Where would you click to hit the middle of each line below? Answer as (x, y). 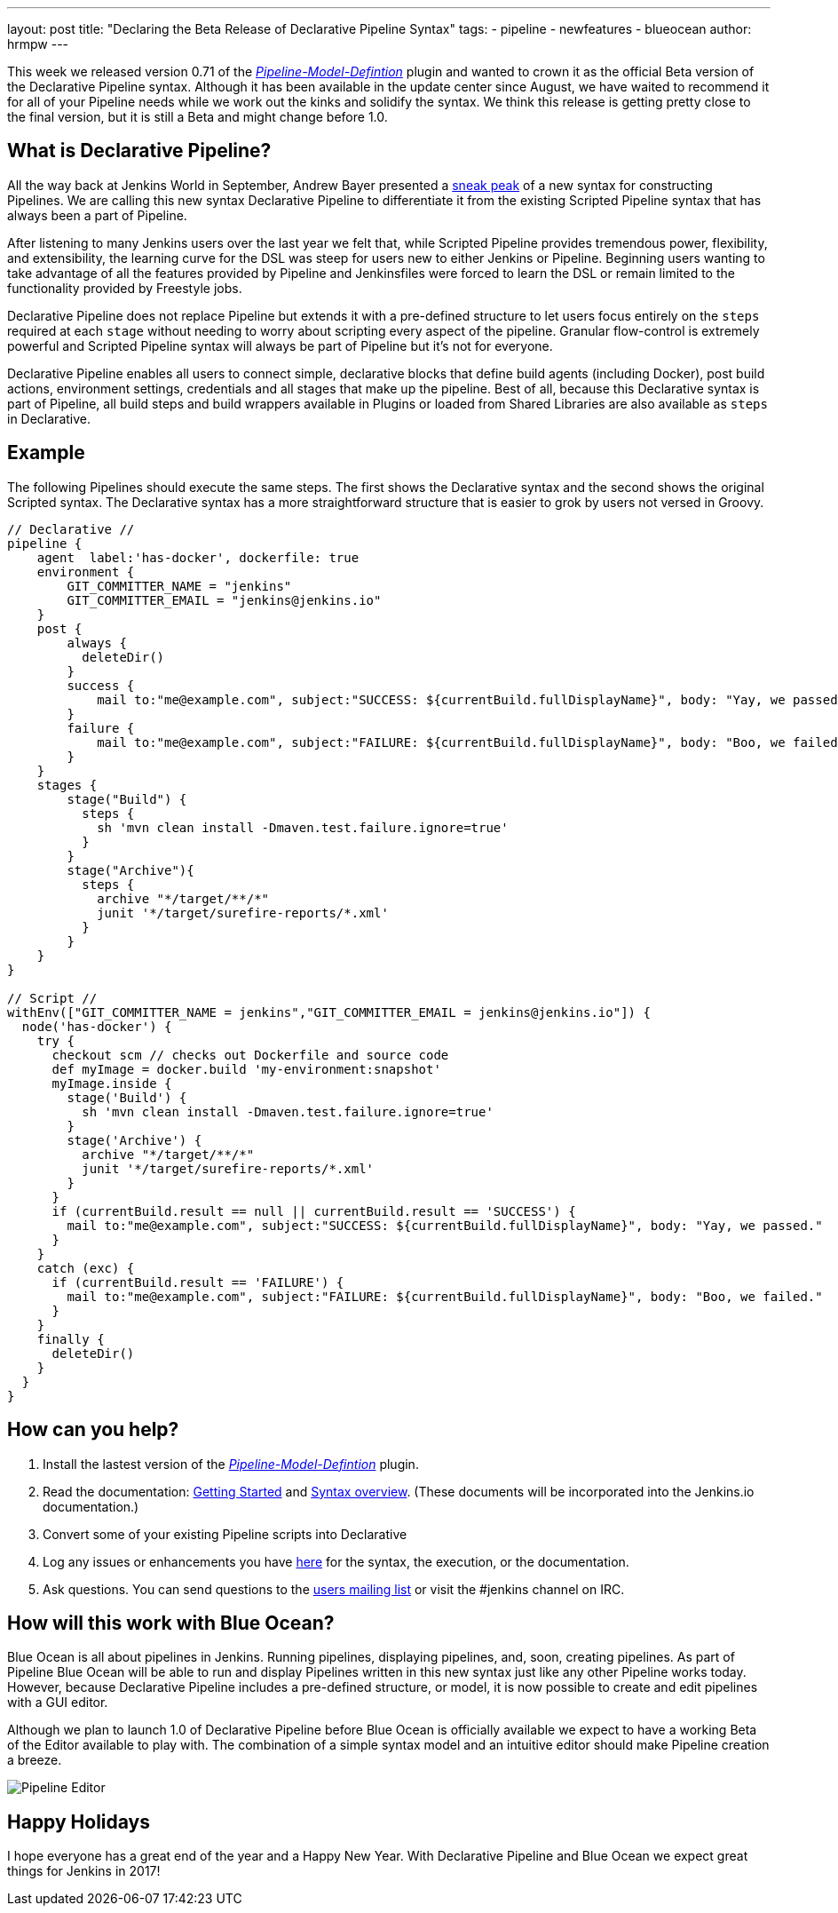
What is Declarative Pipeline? (139, 151)
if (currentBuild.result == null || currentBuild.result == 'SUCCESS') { (314, 1211)
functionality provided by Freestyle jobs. (125, 288)
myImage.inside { (112, 1083)
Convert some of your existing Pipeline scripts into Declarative (225, 1534)
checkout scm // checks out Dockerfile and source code (250, 1055)
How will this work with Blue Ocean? (171, 1623)
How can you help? (93, 1430)
